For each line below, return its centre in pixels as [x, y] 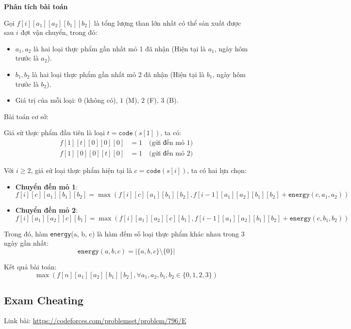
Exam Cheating [44, 300]
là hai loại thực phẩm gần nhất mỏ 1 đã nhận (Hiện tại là [119, 48]
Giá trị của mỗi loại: [46, 100]
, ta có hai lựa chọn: [217, 170]
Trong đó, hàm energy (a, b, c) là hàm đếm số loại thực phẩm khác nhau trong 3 [124, 233]
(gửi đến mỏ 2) [171, 153]
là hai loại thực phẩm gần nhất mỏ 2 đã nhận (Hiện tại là [118, 74]
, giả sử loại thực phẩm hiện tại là [81, 170]
